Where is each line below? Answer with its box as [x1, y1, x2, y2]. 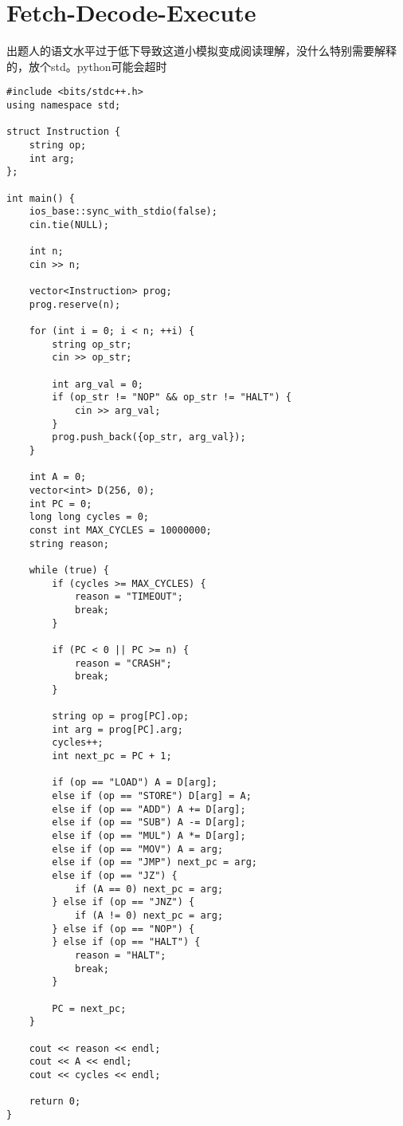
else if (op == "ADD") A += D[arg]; [52, 803, 246, 815]
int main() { [6, 192, 75, 204]
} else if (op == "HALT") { [52, 936, 201, 948]
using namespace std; [6, 99, 121, 111]
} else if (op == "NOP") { [52, 923, 195, 935]
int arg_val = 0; [52, 378, 143, 390]
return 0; [29, 1096, 81, 1108]
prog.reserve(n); [29, 298, 121, 310]
